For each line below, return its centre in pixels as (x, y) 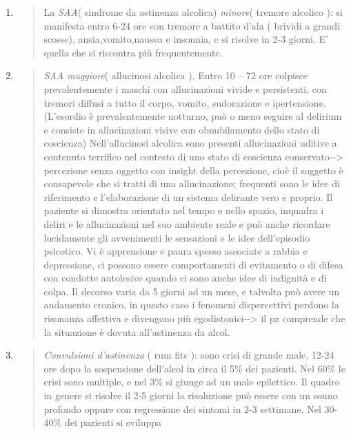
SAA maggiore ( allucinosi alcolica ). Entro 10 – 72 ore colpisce (175, 75)
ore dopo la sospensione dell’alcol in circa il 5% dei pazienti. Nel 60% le (194, 368)
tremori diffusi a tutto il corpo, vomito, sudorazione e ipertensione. (185, 102)
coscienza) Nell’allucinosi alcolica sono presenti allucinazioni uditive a (190, 143)
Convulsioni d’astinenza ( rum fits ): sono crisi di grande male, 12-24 (189, 355)
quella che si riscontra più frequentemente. (133, 52)
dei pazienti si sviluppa (113, 422)
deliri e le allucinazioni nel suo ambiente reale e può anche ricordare (187, 223)
